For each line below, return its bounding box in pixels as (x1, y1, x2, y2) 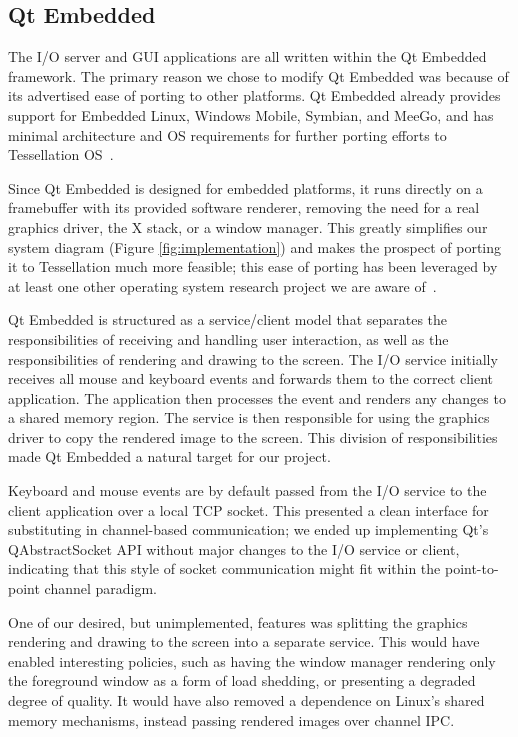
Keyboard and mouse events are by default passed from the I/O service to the (8, 480, 487, 501)
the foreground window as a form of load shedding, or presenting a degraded (8, 670, 476, 691)
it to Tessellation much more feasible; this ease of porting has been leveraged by (8, 256, 498, 277)
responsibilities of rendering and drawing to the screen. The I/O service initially (8, 348, 498, 369)
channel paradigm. (44, 578, 158, 599)
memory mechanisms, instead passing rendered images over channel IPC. (8, 709, 455, 730)
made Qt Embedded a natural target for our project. (8, 446, 331, 467)
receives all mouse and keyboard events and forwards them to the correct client (8, 368, 494, 389)
